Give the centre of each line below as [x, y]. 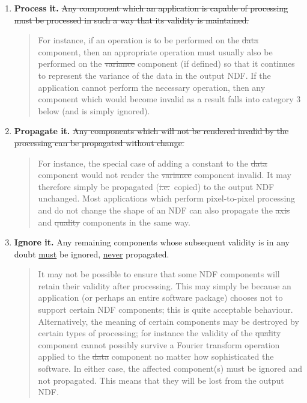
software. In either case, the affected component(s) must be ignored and [170, 368]
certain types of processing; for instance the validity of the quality [160, 333]
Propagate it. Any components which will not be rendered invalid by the [151, 131]
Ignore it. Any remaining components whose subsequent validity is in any [152, 242]
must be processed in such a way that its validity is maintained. [132, 20]
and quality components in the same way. [114, 222]
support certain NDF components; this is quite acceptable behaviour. [166, 309]
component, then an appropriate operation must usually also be [155, 51]
